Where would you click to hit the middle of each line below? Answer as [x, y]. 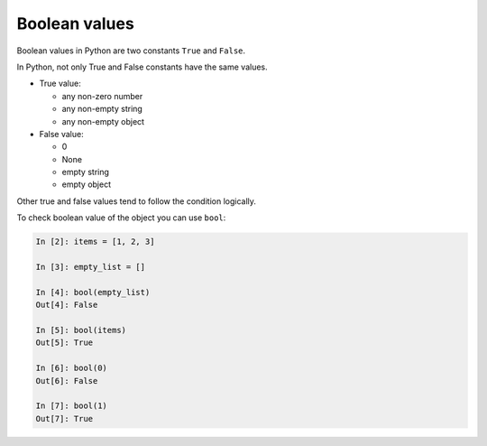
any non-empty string [102, 109]
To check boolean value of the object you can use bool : [121, 218]
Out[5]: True [64, 343]
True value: [60, 84]
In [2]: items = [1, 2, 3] [95, 242]
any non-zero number [102, 96]
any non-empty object [103, 121]
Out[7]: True [64, 418]
